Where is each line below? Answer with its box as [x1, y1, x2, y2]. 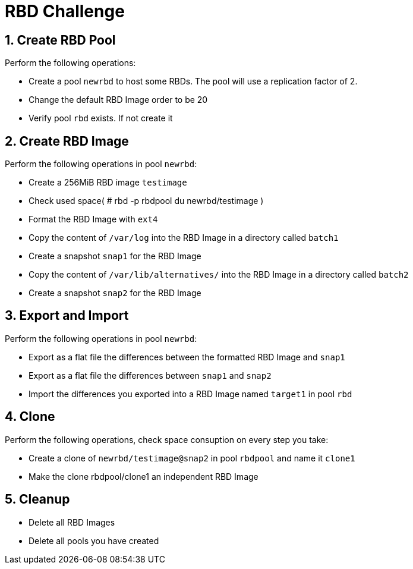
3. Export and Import [5, 308, 129, 323]
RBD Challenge [5, 1, 125, 21]
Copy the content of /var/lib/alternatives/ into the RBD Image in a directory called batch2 [29, 269, 409, 280]
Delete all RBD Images [29, 517, 115, 527]
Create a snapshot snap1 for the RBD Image [29, 251, 201, 262]
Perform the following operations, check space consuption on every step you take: [5, 434, 329, 445]
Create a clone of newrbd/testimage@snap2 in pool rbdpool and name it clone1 [29, 452, 355, 463]
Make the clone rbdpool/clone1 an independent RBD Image [29, 471, 258, 482]
